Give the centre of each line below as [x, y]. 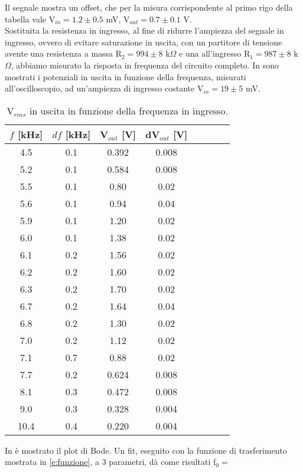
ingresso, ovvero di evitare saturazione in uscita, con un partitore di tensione [144, 42]
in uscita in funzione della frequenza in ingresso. [128, 110]
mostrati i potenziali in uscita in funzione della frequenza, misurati [126, 76]
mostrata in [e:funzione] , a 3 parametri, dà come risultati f [110, 462]
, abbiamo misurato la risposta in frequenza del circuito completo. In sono [145, 65]
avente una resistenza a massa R [63, 53]
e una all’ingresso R [215, 53]
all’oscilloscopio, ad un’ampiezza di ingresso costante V [104, 88]
